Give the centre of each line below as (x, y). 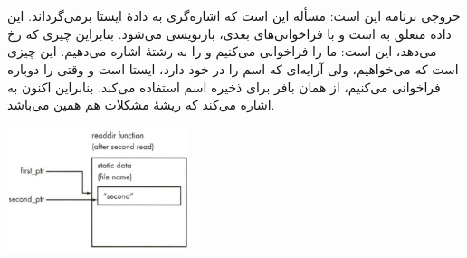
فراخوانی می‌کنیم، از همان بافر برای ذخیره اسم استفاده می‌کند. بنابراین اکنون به (224, 86)
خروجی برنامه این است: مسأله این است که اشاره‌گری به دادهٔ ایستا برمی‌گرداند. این (234, 16)
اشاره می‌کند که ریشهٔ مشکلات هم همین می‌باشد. (141, 105)
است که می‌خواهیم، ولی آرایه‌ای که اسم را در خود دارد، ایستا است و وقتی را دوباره (233, 68)
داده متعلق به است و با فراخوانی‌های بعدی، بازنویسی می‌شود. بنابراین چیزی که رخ (229, 33)
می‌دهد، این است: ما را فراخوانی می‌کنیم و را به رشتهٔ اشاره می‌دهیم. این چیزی (222, 51)
